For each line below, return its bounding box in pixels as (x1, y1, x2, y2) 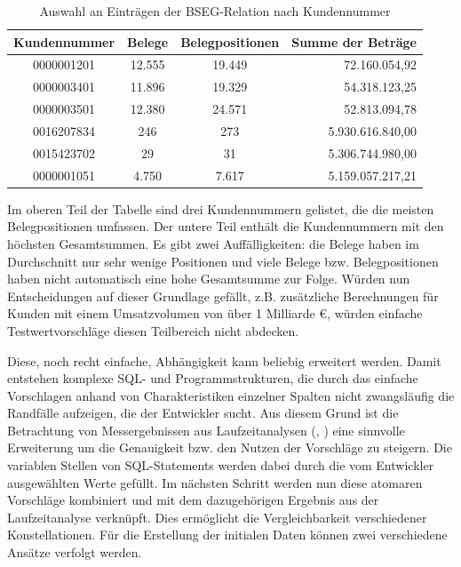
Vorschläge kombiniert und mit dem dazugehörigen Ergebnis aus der (7, 491, 379, 509)
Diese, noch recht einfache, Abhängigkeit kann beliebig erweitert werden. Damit (7, 351, 441, 370)
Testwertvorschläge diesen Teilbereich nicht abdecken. (7, 321, 299, 339)
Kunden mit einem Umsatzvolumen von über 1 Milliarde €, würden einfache (7, 304, 423, 323)
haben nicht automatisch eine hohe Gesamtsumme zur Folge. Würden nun (7, 269, 410, 288)
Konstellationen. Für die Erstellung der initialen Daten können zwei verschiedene (7, 525, 448, 544)
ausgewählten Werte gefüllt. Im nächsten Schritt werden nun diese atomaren (7, 473, 423, 491)
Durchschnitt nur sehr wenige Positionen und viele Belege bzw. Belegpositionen (7, 252, 439, 270)
